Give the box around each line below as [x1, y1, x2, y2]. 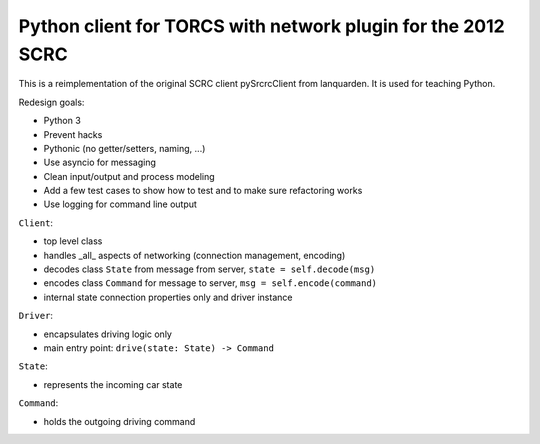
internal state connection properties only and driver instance [43, 291, 293, 303]
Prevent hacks [43, 128, 103, 140]
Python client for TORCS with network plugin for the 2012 [18, 15, 505, 37]
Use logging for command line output [43, 198, 197, 210]
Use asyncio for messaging [43, 156, 157, 169]
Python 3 [43, 115, 82, 127]
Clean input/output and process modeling [43, 170, 215, 182]
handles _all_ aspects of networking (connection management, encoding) [43, 249, 346, 261]
